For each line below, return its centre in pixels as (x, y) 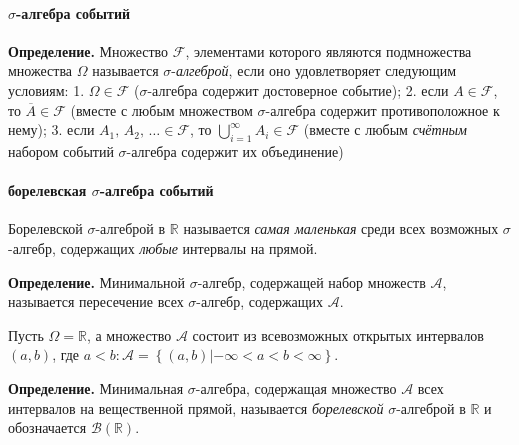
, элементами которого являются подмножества (328, 50)
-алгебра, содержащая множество (296, 387)
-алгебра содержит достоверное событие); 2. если (298, 89)
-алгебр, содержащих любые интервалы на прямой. (163, 247)
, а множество (129, 334)
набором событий (61, 150)
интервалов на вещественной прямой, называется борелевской (196, 407)
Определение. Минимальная (96, 387)
